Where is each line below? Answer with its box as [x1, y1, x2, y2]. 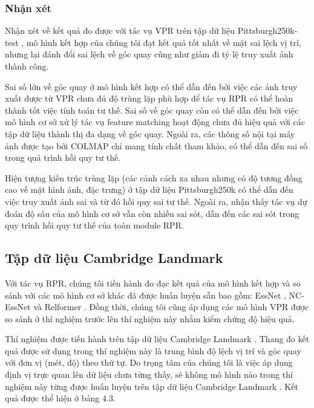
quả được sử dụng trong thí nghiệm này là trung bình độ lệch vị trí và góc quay [5, 344, 301, 357]
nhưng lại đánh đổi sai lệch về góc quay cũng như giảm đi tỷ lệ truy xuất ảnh [5, 48, 293, 60]
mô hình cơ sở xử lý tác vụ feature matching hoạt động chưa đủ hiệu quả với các [5, 115, 305, 128]
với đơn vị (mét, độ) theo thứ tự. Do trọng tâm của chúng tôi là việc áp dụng [5, 356, 293, 369]
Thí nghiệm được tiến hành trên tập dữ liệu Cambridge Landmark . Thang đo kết [5, 332, 310, 345]
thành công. [5, 60, 49, 72]
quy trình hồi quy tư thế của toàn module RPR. [5, 219, 184, 232]
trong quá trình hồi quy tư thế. [5, 151, 121, 164]
